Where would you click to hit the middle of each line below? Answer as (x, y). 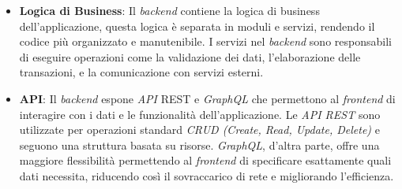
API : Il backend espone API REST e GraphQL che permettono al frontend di (207, 98)
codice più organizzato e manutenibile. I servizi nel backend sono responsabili (205, 41)
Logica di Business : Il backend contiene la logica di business (169, 10)
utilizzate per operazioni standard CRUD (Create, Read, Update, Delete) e (199, 130)
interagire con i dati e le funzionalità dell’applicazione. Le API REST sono (200, 114)
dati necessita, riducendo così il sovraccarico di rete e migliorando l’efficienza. (207, 175)
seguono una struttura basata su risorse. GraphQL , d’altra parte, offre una (199, 145)
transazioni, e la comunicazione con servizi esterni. (141, 72)
